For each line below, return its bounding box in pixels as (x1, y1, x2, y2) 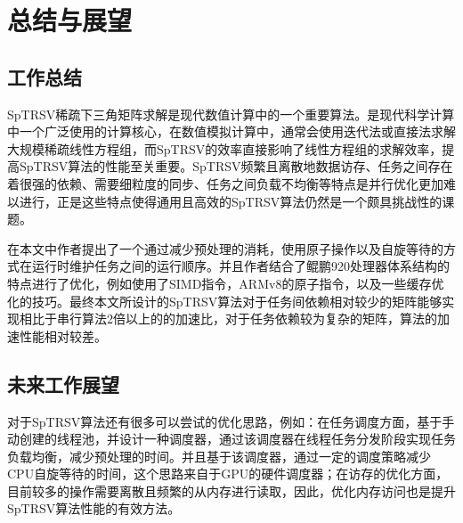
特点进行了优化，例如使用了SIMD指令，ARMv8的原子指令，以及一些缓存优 (7, 274, 444, 292)
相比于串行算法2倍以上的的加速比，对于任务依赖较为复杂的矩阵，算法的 (19, 309, 437, 328)
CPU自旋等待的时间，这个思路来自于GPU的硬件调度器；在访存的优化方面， (7, 464, 449, 483)
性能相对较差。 (19, 326, 107, 345)
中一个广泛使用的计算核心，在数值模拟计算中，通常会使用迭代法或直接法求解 (7, 122, 456, 141)
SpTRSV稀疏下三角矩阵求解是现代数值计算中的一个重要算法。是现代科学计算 (7, 104, 455, 123)
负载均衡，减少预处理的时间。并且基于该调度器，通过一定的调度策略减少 (7, 446, 431, 465)
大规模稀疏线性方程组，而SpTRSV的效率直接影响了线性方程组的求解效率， (7, 139, 443, 158)
